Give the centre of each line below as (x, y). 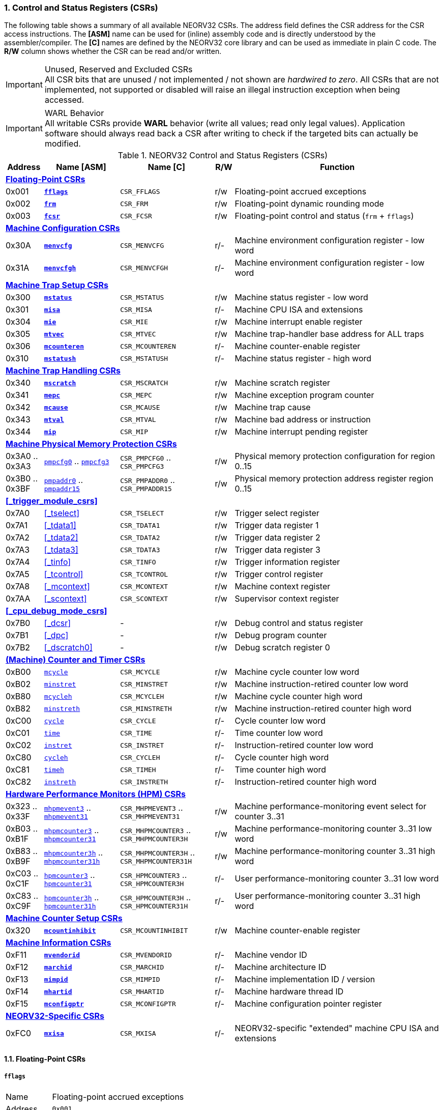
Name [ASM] (81, 167)
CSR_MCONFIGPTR (148, 1004)
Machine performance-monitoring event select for (331, 806)
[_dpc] (56, 635)
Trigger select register (277, 513)
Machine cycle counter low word (297, 672)
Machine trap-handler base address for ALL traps (329, 334)
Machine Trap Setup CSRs (57, 285)
